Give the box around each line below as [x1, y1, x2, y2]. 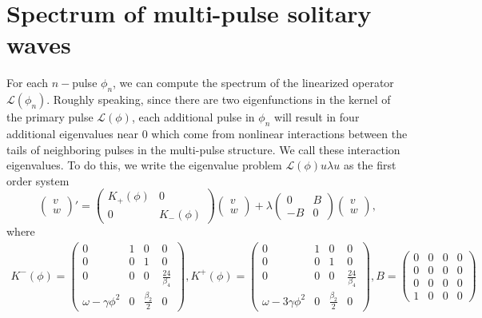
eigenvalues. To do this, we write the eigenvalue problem [6, 157, 282, 173]
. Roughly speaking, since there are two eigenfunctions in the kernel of [46, 91, 391, 108]
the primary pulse [6, 109, 94, 125]
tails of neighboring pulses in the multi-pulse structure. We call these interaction [6, 141, 400, 157]
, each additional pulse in [131, 109, 255, 125]
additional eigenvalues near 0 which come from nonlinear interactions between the [6, 125, 408, 141]
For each [6, 74, 48, 91]
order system [6, 172, 70, 189]
